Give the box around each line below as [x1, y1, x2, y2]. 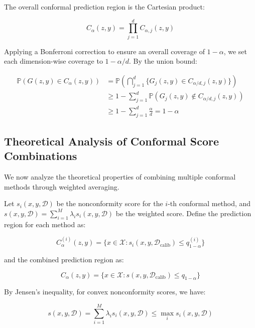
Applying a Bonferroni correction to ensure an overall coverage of [4, 46, 205, 56]
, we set [223, 46, 247, 56]
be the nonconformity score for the [56, 198, 163, 209]
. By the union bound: [129, 56, 197, 66]
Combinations [4, 148, 77, 163]
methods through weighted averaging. [4, 181, 119, 192]
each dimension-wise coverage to [4, 56, 103, 66]
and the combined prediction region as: [4, 254, 124, 264]
